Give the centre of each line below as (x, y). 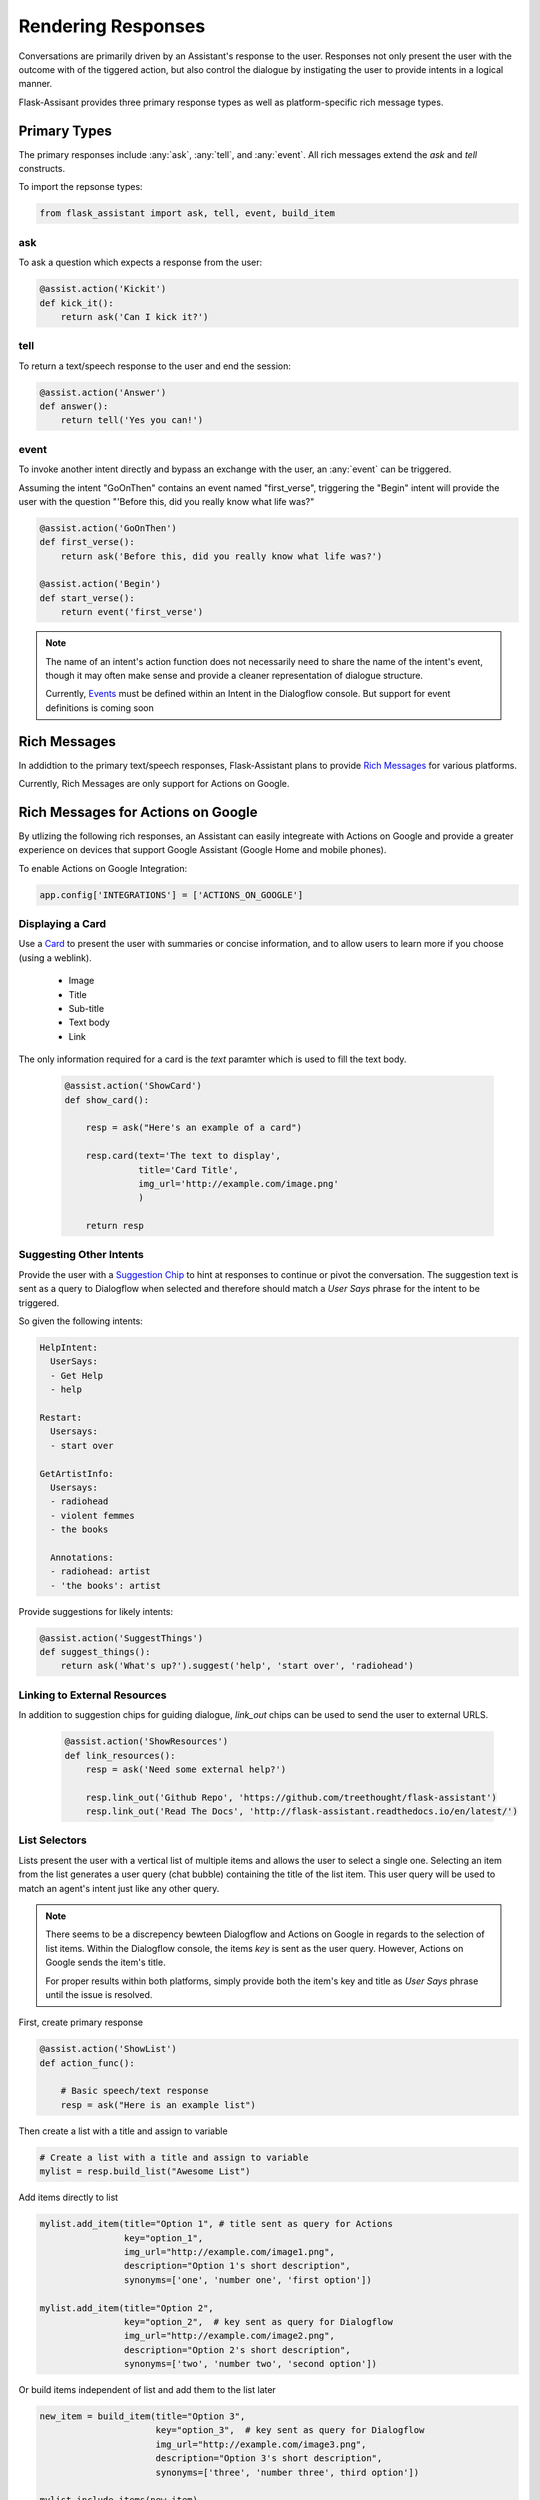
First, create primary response (81, 2022)
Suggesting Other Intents (81, 1255)
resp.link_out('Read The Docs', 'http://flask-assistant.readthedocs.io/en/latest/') (302, 1811)
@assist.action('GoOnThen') (108, 528)
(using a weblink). (55, 957)
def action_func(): (87, 2063)
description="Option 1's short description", (237, 2266)
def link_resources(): (120, 1755)
